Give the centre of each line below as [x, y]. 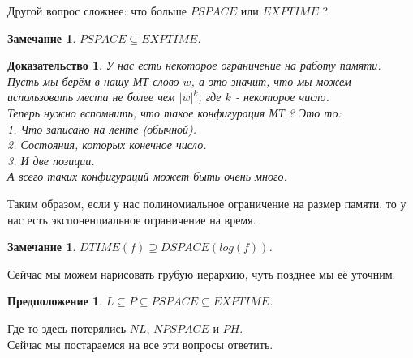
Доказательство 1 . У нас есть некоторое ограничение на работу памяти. [194, 65]
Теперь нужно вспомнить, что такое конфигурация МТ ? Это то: [174, 112]
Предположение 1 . [55, 301]
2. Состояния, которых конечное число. [107, 145]
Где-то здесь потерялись [67, 328]
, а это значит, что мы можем [271, 81]
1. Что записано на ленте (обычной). [102, 128]
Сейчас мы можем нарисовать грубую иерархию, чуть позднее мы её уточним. [202, 273]
